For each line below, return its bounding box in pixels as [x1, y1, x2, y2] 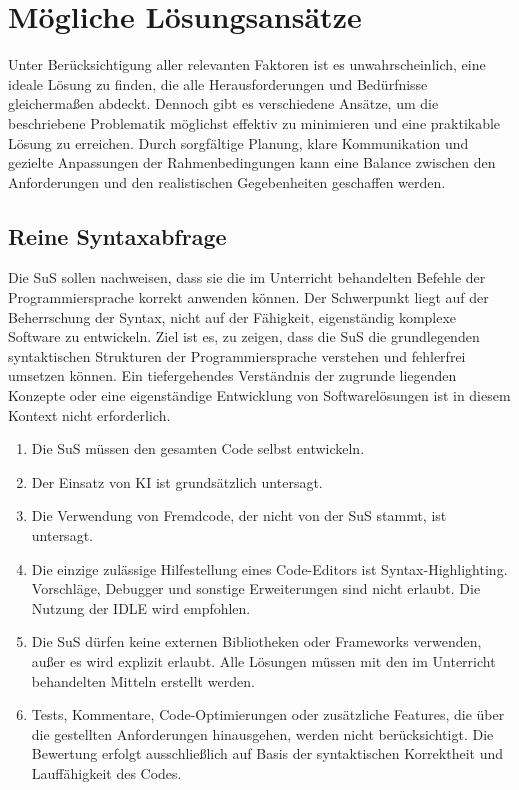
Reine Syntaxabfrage [8, 220, 227, 251]
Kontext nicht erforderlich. [8, 404, 171, 425]
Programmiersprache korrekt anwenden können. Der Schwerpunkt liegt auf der [8, 287, 489, 308]
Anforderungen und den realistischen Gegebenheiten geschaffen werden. [8, 171, 446, 192]
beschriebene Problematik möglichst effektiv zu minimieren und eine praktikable [8, 112, 501, 133]
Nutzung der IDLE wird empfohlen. [31, 597, 251, 618]
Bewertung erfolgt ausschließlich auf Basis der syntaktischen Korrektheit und [31, 743, 504, 764]
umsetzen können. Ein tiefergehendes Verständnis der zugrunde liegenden [8, 365, 457, 386]
